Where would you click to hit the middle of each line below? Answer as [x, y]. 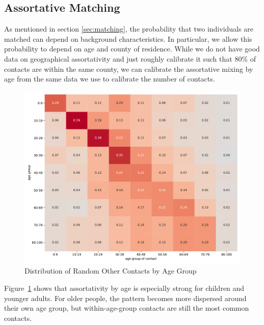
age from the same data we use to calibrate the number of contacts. [110, 79]
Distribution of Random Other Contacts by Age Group [111, 271]
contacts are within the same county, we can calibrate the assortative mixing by [129, 69]
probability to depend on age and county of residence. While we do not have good [132, 49]
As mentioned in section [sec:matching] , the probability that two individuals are [129, 29]
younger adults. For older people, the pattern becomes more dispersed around [125, 298]
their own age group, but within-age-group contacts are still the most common [127, 308]
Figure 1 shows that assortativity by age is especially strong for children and [124, 288]
